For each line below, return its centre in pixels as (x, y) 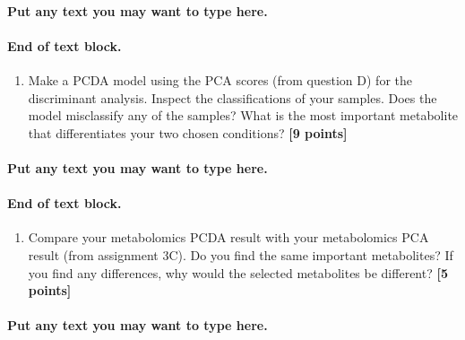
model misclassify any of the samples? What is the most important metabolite (243, 115)
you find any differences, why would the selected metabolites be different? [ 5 (238, 272)
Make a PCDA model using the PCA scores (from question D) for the (220, 79)
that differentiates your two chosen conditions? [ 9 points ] (188, 132)
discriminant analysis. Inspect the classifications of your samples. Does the (232, 97)
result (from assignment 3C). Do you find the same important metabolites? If (241, 254)
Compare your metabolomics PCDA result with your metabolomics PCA (228, 237)
